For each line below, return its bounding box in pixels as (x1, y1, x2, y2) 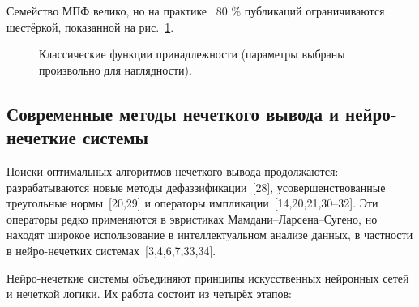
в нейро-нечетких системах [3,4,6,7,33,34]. (6, 241, 216, 258)
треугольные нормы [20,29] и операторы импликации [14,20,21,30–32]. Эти (6, 194, 378, 211)
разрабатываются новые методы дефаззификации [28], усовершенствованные (6, 178, 386, 195)
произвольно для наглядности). (39, 61, 192, 78)
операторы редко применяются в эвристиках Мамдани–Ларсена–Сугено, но (6, 210, 378, 227)
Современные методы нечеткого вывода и (6, 100, 340, 126)
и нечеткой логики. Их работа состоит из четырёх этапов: (6, 285, 292, 302)
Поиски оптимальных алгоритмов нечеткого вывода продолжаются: (6, 162, 339, 179)
